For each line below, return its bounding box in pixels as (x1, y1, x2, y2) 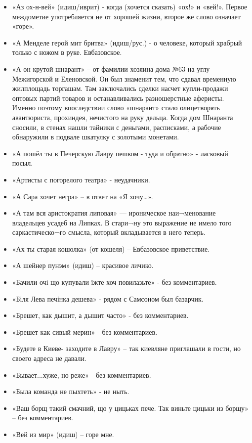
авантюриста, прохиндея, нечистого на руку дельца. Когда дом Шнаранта (12, 112, 233, 122)
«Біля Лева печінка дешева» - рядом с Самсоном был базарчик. (12, 293, 204, 304)
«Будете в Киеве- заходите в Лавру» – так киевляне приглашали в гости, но (12, 343, 241, 354)
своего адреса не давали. (12, 353, 86, 363)
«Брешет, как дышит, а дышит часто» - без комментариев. (12, 310, 189, 320)
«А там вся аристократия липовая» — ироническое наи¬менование (12, 208, 216, 218)
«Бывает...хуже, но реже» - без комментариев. (12, 369, 151, 380)
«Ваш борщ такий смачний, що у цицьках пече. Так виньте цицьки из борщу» (12, 402, 249, 413)
